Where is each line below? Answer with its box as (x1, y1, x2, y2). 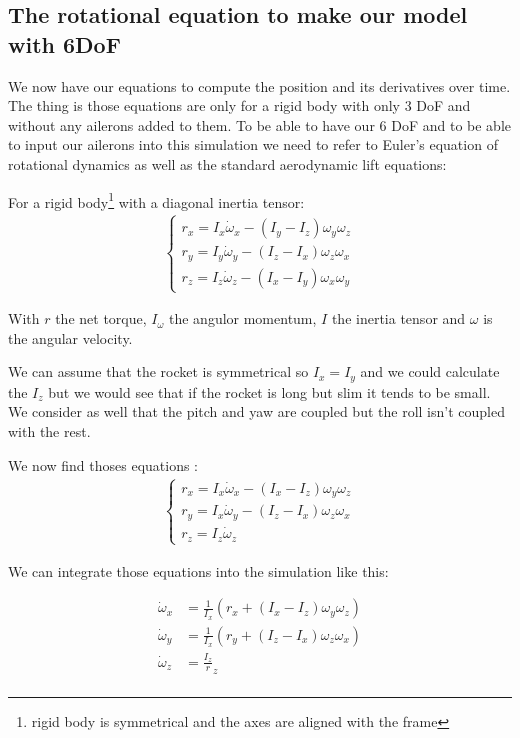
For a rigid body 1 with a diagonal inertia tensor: (8, 188, 305, 212)
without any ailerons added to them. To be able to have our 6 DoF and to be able (8, 114, 511, 135)
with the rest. (8, 420, 91, 441)
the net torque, (55, 308, 147, 329)
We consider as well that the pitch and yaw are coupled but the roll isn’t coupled (8, 401, 505, 422)
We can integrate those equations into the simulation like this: (8, 560, 389, 581)
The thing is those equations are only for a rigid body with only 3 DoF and (8, 95, 471, 116)
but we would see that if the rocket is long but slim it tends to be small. (48, 381, 491, 402)
